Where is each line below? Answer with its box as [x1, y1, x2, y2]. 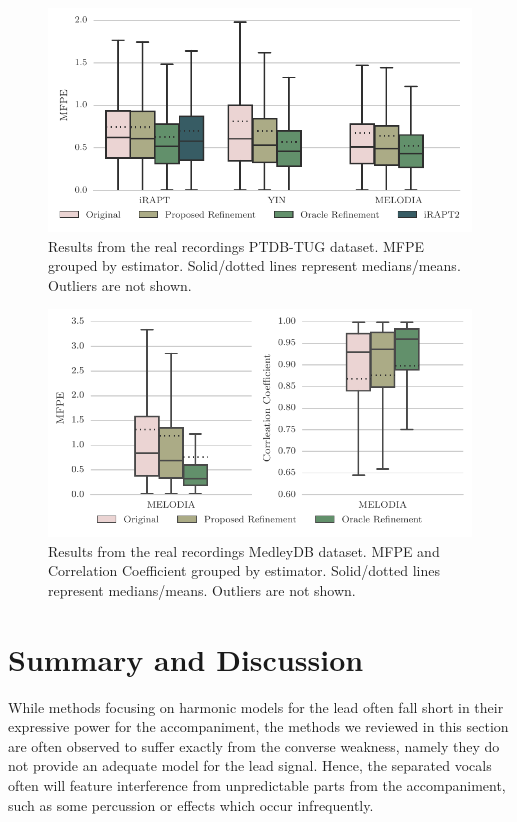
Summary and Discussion [8, 638, 364, 679]
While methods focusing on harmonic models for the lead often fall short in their [8, 696, 504, 717]
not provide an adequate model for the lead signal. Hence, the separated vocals [8, 755, 492, 776]
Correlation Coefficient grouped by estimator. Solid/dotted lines [48, 560, 440, 581]
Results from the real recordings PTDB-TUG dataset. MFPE [48, 235, 425, 256]
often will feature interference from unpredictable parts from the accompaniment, [8, 774, 506, 795]
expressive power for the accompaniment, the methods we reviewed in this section [8, 716, 509, 737]
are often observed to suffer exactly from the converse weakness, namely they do [8, 735, 500, 756]
